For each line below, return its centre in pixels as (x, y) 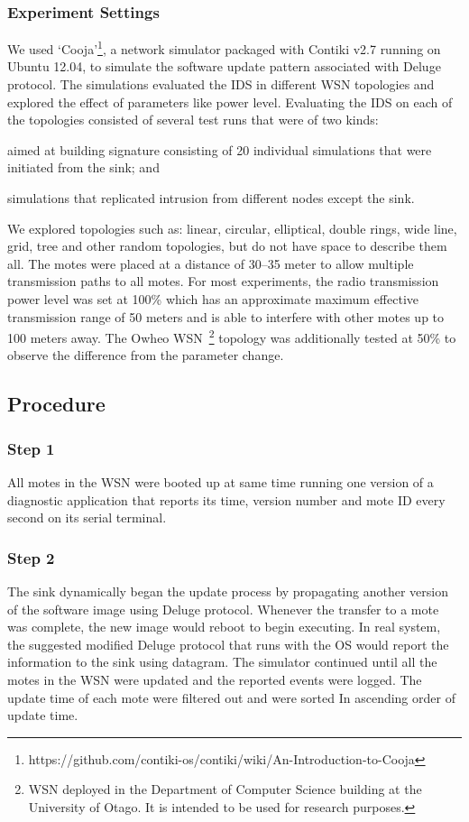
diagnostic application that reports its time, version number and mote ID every (226, 499)
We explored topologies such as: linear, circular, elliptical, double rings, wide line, (232, 228)
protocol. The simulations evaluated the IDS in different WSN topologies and (221, 84)
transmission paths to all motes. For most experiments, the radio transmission (223, 281)
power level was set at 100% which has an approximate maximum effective (213, 299)
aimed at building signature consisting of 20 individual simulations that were (220, 149)
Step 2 (31, 557)
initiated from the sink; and (83, 167)
